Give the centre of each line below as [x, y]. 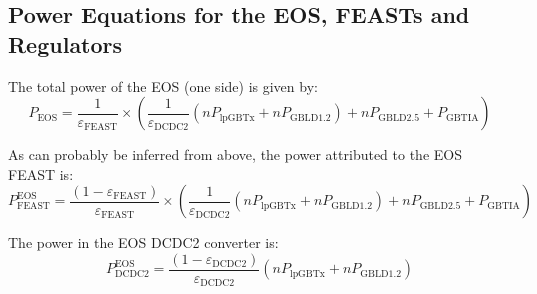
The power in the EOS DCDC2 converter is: [143, 242]
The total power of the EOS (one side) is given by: [163, 85]
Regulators [65, 43]
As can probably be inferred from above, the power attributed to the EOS [235, 154]
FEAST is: [41, 173]
